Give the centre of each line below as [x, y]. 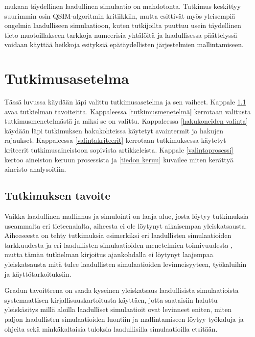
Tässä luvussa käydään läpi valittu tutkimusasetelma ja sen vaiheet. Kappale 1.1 [125, 102]
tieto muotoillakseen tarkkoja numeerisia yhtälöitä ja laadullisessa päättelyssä [121, 35]
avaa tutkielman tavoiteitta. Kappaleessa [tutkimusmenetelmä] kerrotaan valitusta [128, 111]
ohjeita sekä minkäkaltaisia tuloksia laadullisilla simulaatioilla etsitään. [111, 328]
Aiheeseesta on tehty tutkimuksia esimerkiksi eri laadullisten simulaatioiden [118, 235]
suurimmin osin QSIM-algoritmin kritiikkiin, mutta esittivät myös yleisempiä [120, 15]
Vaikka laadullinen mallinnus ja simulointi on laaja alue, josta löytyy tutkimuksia [127, 216]
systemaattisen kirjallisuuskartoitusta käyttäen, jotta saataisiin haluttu [111, 299]
